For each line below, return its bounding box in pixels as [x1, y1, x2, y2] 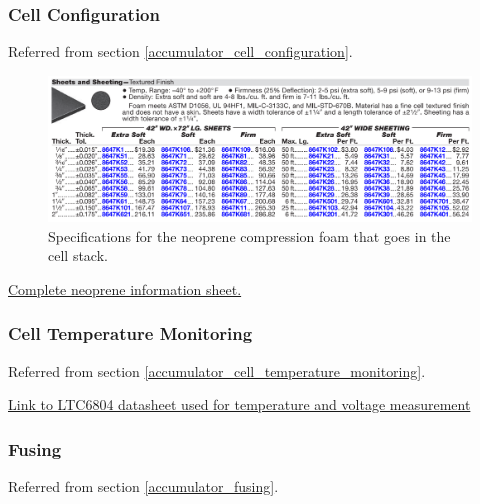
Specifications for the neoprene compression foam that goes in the [48, 225, 451, 246]
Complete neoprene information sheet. [8, 278, 242, 299]
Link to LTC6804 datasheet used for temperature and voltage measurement [8, 394, 471, 415]
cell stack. [48, 245, 108, 266]
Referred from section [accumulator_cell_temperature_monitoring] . [8, 360, 426, 381]
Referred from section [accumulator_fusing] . [8, 475, 279, 496]
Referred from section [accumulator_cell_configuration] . [8, 41, 353, 62]
